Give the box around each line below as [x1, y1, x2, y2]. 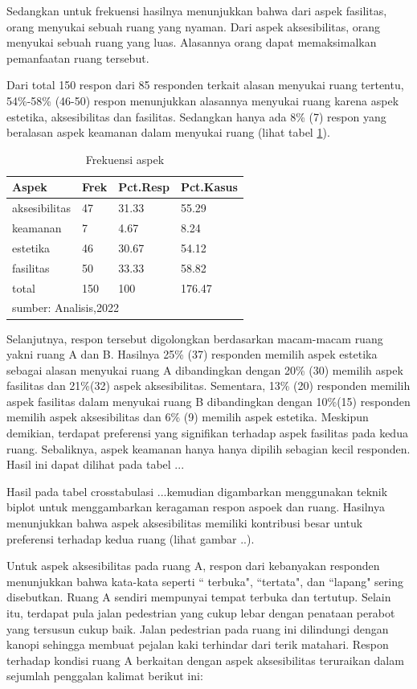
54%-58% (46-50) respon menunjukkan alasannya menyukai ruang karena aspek [6, 92, 399, 109]
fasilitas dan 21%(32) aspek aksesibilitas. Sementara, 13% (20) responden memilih [6, 377, 411, 394]
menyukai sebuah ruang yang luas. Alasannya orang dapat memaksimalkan [6, 34, 377, 51]
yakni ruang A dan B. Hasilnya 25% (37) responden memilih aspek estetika [6, 346, 378, 363]
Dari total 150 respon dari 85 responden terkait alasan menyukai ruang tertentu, [6, 76, 404, 93]
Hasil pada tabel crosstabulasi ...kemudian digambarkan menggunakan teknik [6, 482, 388, 499]
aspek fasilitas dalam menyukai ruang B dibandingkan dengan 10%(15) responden [6, 392, 411, 409]
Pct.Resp [118, 178, 170, 195]
